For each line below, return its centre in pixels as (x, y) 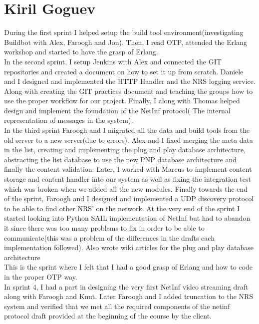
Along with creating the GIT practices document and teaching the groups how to (129, 91)
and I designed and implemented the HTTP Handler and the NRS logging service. (130, 81)
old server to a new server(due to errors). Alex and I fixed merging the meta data (129, 140)
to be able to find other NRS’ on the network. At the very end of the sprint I (122, 208)
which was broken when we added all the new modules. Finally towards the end (126, 188)
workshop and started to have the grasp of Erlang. (81, 52)
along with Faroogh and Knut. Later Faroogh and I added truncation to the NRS (129, 296)
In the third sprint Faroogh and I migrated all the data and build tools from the (127, 130)
